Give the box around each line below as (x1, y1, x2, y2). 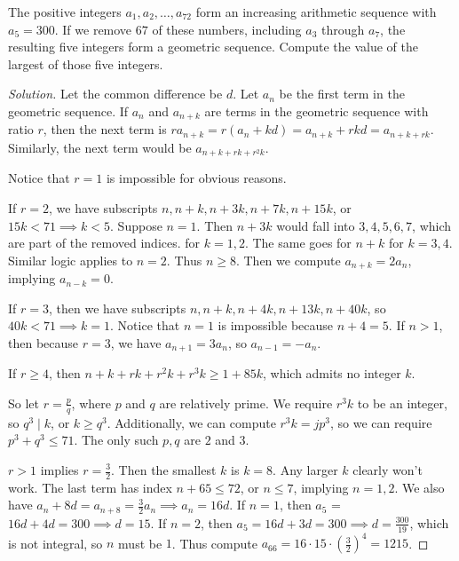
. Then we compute (235, 250, 341, 269)
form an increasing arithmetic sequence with (195, 3, 437, 20)
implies (40, 461, 79, 478)
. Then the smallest (111, 461, 217, 478)
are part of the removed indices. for (8, 233, 201, 252)
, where (71, 393, 111, 412)
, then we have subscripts (48, 298, 186, 317)
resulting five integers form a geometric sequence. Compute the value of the (8, 37, 418, 56)
